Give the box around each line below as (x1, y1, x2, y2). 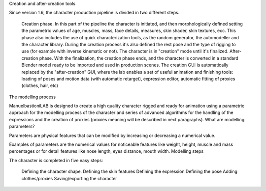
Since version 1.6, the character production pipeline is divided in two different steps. (9, 10, 180, 16)
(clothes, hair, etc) (21, 82, 59, 88)
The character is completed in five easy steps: (9, 157, 103, 163)
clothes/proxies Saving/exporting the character (21, 175, 118, 181)
